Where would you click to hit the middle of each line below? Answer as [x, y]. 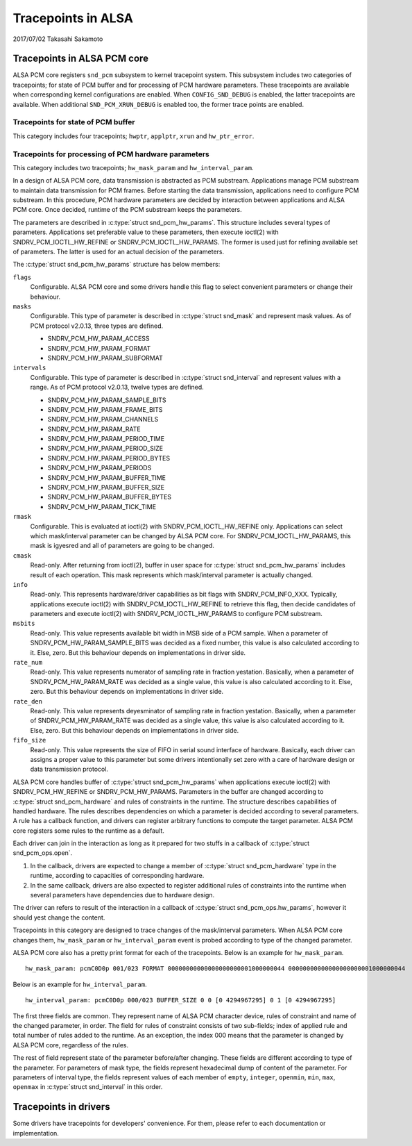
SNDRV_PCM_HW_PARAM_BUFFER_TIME [107, 477]
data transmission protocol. [69, 769]
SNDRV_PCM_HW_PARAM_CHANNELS [103, 420]
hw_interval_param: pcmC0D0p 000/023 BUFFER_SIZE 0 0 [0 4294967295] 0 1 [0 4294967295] [181, 1000]
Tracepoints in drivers [61, 1107]
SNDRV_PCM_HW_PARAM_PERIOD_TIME [106, 439]
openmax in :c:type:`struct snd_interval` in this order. [88, 1087]
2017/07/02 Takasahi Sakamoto [58, 39]
